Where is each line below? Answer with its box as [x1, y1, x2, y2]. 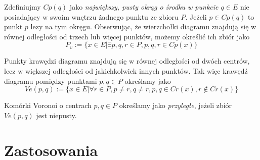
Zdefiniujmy [4, 2, 41, 12]
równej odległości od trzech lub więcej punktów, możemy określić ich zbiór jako [4, 31, 250, 41]
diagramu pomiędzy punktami [4, 75, 97, 86]
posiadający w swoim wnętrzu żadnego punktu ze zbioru [4, 11, 179, 22]
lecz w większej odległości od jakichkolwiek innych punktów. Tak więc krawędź [4, 65, 248, 76]
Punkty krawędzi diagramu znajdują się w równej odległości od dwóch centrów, [4, 56, 250, 66]
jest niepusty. [36, 110, 77, 120]
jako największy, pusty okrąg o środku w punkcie [69, 2, 219, 12]
